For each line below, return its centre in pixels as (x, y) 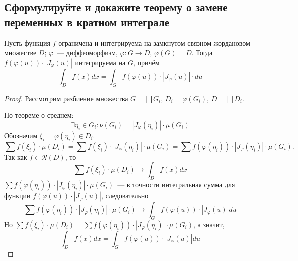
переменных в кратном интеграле (87, 22)
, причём (146, 62)
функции (17, 196)
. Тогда (202, 53)
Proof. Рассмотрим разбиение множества (66, 98)
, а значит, (209, 224)
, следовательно (125, 196)
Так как (16, 157)
